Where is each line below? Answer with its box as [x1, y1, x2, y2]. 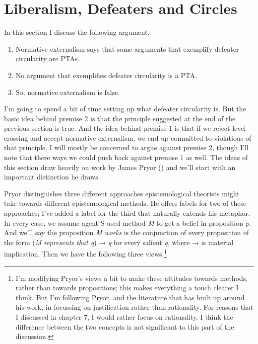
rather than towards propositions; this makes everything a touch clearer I [15, 282, 239, 293]
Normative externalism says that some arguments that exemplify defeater [15, 43, 239, 54]
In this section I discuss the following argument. [4, 27, 150, 37]
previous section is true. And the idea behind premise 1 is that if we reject [4, 123, 230, 133]
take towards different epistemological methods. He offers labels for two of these [4, 198, 247, 208]
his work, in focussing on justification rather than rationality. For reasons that [15, 302, 254, 312]
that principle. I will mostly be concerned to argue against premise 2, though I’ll [4, 142, 249, 153]
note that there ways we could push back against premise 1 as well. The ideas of [4, 152, 248, 163]
